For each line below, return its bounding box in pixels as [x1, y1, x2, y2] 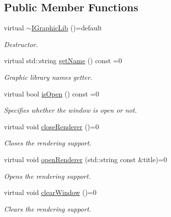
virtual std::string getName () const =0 [4, 55, 122, 66]
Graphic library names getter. [4, 72, 93, 82]
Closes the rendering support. [4, 138, 92, 148]
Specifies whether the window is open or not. [4, 105, 137, 115]
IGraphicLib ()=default [31, 23, 102, 33]
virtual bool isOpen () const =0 [4, 88, 99, 98]
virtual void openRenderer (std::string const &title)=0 [4, 154, 167, 164]
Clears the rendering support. [4, 203, 91, 214]
